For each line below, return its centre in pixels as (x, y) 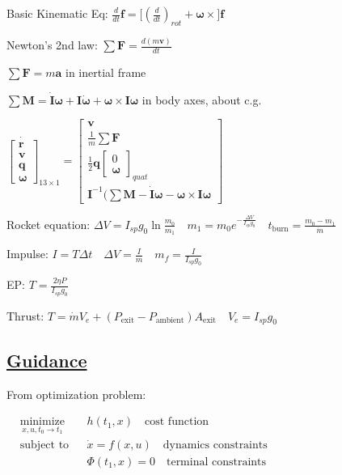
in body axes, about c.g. (202, 99)
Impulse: (27, 254)
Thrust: (25, 315)
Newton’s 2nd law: (52, 45)
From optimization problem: (76, 394)
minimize (42, 422)
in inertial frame (106, 72)
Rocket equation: (49, 224)
